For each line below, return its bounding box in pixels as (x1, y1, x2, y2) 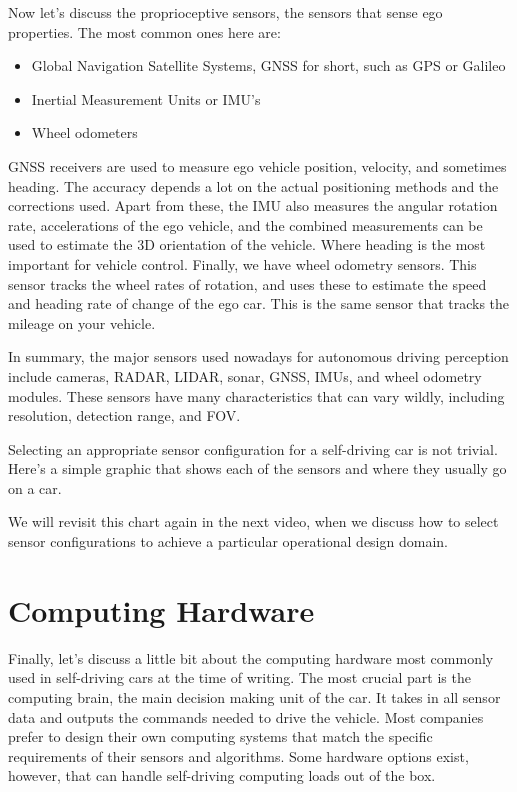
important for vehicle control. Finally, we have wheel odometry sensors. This (8, 253, 477, 274)
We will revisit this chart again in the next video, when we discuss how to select (8, 511, 499, 532)
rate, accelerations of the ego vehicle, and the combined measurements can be (8, 214, 483, 235)
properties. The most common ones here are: (8, 21, 281, 42)
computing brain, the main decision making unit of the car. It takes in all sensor (8, 686, 501, 707)
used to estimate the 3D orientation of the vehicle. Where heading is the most (8, 234, 486, 255)
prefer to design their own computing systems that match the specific (8, 726, 433, 747)
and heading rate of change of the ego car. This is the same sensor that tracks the (8, 293, 510, 314)
